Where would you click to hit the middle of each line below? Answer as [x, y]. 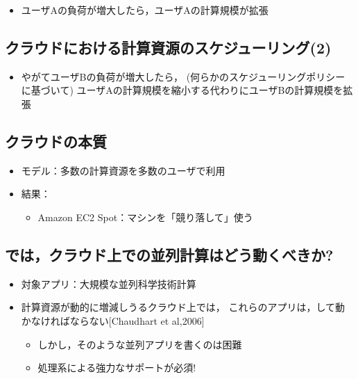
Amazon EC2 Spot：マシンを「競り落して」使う [145, 217]
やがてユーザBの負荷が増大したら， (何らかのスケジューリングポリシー [183, 76]
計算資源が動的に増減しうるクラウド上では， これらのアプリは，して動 [183, 307]
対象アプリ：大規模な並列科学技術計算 [109, 283]
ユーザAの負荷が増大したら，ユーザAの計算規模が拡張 [145, 10]
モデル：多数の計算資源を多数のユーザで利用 [123, 170]
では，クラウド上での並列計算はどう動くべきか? [169, 254]
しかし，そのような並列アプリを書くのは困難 [140, 344]
